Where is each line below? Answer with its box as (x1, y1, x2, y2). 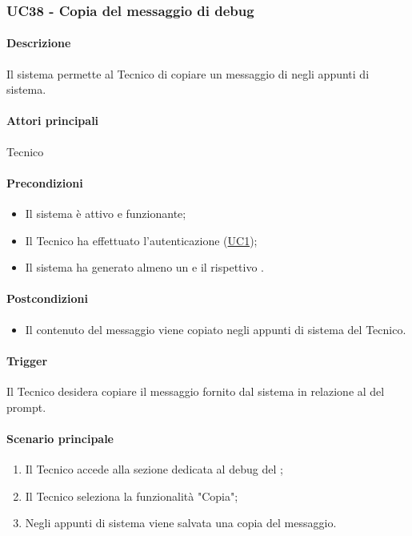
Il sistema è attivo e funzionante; (25, 205, 186, 222)
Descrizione (6, 34, 71, 51)
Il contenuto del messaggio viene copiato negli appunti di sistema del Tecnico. (25, 320, 406, 337)
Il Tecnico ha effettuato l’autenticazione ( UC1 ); (25, 232, 258, 248)
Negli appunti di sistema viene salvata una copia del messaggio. (25, 514, 337, 531)
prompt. (6, 398, 46, 415)
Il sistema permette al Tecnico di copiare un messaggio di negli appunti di (6, 65, 370, 82)
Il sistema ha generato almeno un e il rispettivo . (25, 259, 264, 276)
